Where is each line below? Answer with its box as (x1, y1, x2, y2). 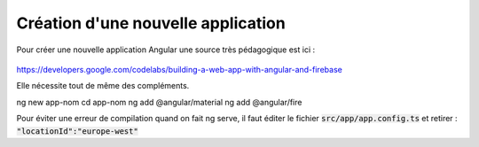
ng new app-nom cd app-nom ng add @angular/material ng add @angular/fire (16, 97, 302, 107)
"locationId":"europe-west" (16, 126, 139, 136)
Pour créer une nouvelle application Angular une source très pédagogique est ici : (16, 44, 316, 55)
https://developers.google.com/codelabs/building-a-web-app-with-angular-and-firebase (16, 64, 343, 74)
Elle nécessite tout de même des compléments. (16, 81, 190, 91)
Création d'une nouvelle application (16, 13, 286, 33)
